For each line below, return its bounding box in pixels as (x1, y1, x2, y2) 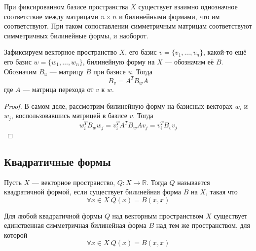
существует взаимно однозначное (138, 1, 238, 11)
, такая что (205, 187, 238, 197)
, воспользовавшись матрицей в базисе (11, 110, 127, 121)
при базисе (93, 66, 126, 76)
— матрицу (49, 66, 84, 76)
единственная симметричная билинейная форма (4, 220, 146, 230)
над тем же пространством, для (156, 220, 250, 230)
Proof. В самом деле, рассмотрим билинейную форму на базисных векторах (4, 100, 233, 111)
